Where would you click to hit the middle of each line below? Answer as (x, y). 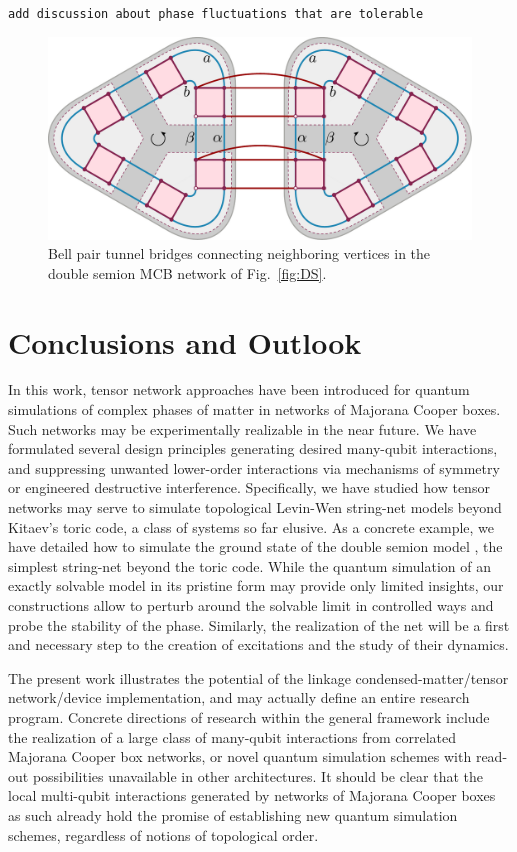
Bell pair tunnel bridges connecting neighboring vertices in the (239, 253)
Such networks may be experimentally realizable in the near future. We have (242, 428)
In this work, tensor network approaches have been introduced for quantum (239, 389)
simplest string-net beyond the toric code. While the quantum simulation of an (250, 565)
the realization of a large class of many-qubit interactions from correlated (232, 736)
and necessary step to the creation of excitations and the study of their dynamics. (258, 644)
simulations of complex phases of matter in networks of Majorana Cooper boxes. (254, 409)
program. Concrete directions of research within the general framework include (249, 716)
